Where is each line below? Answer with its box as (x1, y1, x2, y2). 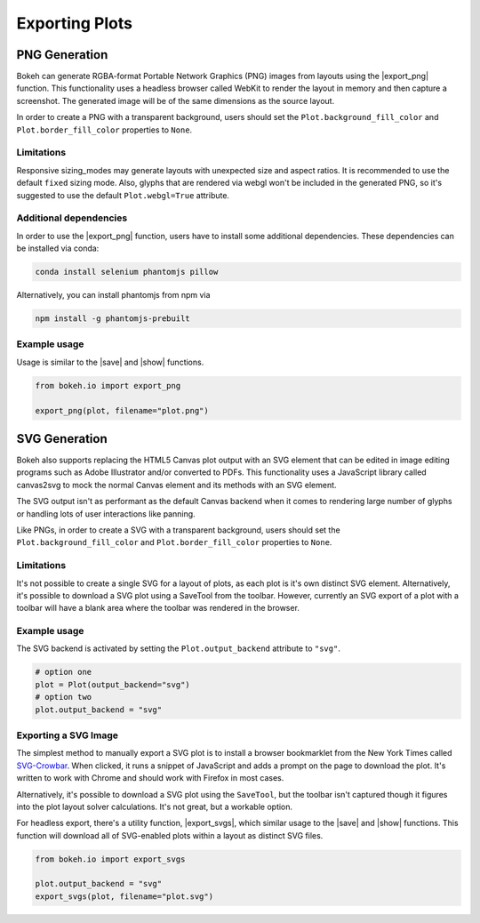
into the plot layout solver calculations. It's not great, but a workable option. (16, 801, 293, 812)
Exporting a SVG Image (16, 729, 119, 742)
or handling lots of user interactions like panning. (16, 508, 196, 519)
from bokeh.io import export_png (35, 381, 181, 390)
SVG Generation (16, 431, 108, 446)
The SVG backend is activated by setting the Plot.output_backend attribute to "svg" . (16, 643, 341, 654)
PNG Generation (16, 47, 108, 62)
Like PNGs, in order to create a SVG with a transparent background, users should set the (16, 525, 341, 535)
